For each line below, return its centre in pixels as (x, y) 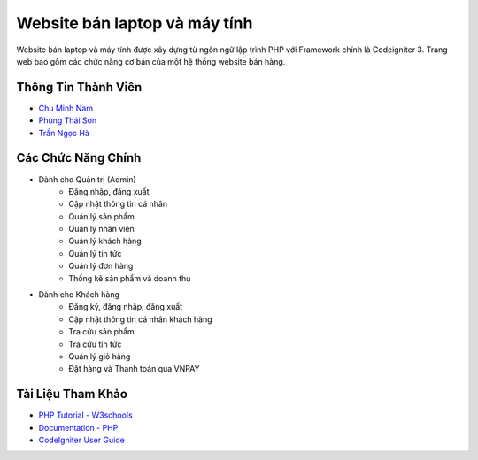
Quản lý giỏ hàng (100, 356)
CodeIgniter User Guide (82, 440)
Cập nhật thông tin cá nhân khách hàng (140, 319)
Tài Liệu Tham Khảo (72, 394)
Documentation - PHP (78, 427)
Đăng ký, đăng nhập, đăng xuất (126, 307)
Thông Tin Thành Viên (79, 87)
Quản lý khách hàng (105, 241)
